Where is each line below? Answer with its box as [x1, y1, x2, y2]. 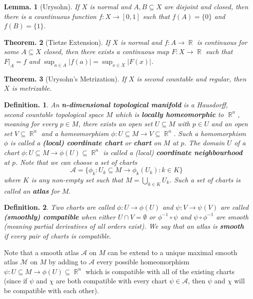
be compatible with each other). [4, 285, 99, 296]
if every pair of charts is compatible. [4, 231, 111, 241]
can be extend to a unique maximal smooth [108, 247, 237, 257]
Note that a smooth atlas [4, 247, 79, 257]
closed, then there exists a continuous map [43, 46, 169, 57]
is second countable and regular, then [137, 73, 247, 83]
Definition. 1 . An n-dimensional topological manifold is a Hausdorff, [4, 99, 228, 109]
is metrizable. [12, 83, 52, 93]
